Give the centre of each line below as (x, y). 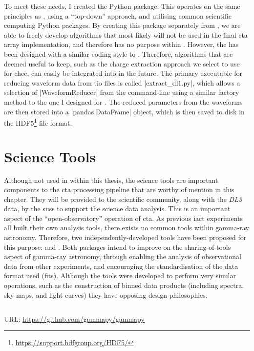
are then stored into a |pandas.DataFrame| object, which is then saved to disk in (124, 111)
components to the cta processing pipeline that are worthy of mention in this (119, 189)
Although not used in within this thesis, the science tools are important (111, 180)
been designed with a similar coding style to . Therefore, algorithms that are (118, 54)
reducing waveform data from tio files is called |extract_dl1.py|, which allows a (122, 82)
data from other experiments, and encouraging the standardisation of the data (121, 266)
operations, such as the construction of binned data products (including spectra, (124, 285)
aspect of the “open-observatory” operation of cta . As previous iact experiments (124, 218)
